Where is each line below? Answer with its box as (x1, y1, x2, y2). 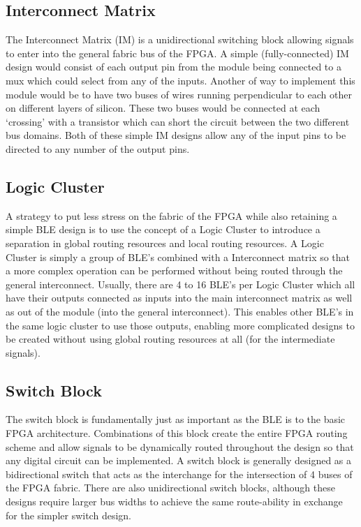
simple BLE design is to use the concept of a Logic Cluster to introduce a (6, 222, 321, 237)
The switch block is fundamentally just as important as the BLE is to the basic (6, 412, 346, 426)
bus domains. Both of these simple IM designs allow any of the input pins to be (6, 128, 346, 142)
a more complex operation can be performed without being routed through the (6, 263, 343, 278)
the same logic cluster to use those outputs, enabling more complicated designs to (6, 318, 355, 332)
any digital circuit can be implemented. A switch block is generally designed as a (6, 453, 352, 468)
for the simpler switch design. (6, 507, 131, 522)
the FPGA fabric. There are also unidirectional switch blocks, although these (6, 480, 335, 495)
